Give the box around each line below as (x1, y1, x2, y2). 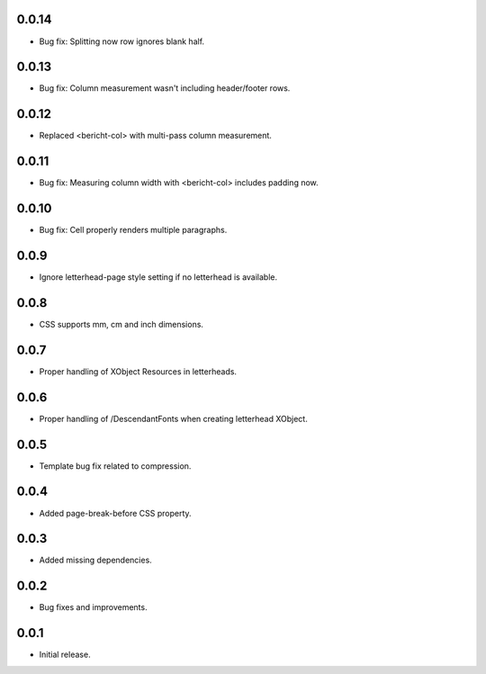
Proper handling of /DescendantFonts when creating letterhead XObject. (39, 413, 308, 424)
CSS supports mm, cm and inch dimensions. (39, 319, 204, 329)
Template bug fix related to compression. (39, 460, 192, 472)
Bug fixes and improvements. (39, 602, 148, 613)
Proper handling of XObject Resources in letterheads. (39, 365, 238, 377)
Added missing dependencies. (39, 554, 152, 566)
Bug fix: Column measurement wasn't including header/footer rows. (39, 83, 291, 94)
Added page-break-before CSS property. (39, 508, 193, 518)
